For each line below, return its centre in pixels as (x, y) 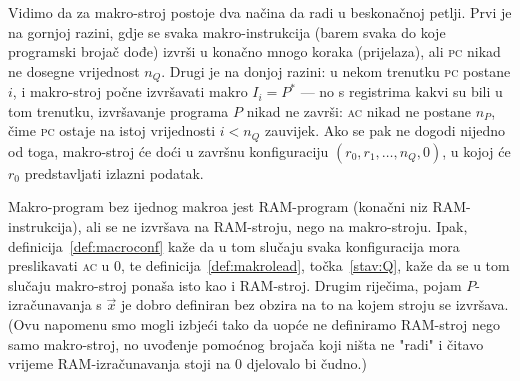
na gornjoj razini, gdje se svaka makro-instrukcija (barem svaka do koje (227, 31)
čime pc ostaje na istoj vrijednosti (112, 130)
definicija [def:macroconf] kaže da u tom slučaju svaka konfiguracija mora (234, 245)
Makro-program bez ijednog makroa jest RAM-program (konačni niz (218, 206)
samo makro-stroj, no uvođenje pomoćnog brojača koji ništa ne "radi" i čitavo (246, 343)
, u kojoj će (476, 150)
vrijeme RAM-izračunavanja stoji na (119, 363)
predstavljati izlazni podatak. (114, 172)
